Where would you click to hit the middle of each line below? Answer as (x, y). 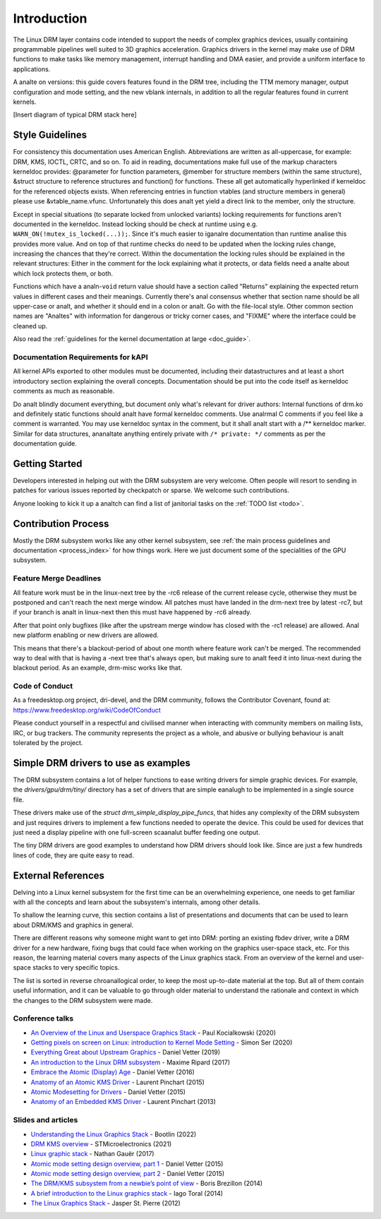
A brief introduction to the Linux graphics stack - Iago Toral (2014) (127, 1193)
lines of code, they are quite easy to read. (73, 855)
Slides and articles (46, 1120)
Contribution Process (61, 524)
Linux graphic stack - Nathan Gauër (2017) (92, 1154)
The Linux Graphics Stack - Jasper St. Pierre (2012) (106, 1203)
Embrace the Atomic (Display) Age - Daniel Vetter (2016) (113, 1072)
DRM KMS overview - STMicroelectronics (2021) (101, 1143)
